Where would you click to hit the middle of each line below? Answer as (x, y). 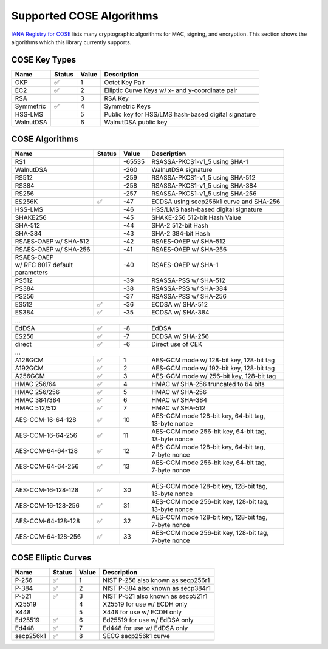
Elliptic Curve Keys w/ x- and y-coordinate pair (171, 90)
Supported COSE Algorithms (85, 16)
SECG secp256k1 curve (136, 636)
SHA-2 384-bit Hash (181, 234)
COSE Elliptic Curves (51, 558)
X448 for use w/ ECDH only (142, 612)
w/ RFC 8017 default (44, 265)
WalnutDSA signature (182, 170)
